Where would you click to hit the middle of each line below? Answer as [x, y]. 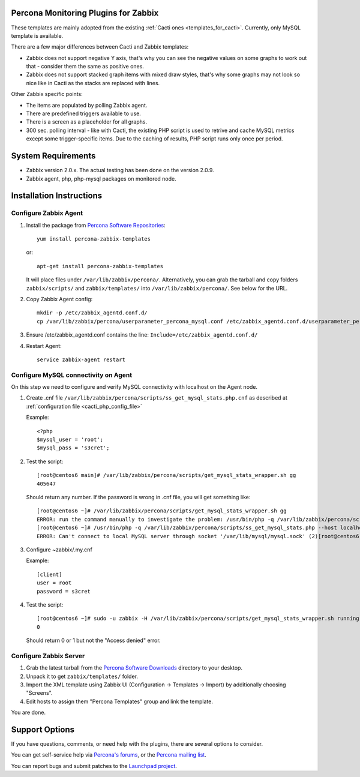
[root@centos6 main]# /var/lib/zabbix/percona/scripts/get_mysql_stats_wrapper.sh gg [166, 475]
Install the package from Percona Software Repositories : [96, 225]
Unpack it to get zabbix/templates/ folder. [82, 676]
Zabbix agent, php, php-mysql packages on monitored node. [101, 178]
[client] [49, 574]
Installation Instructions [57, 196]
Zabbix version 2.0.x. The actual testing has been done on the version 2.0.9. [120, 170]
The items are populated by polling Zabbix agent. [87, 105]
